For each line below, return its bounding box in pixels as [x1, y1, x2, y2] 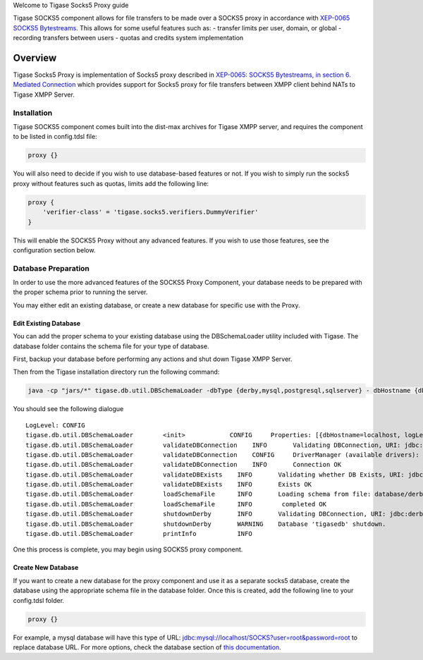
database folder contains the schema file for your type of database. [13, 342, 209, 350]
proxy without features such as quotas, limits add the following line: [13, 179, 209, 188]
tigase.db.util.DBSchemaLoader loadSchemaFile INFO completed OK [25, 500, 327, 508]
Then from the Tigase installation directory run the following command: [13, 367, 220, 377]
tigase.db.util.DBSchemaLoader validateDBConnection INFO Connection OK [25, 460, 342, 469]
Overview [13, 51, 57, 63]
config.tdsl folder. [13, 596, 65, 604]
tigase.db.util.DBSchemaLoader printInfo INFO [25, 530, 253, 538]
